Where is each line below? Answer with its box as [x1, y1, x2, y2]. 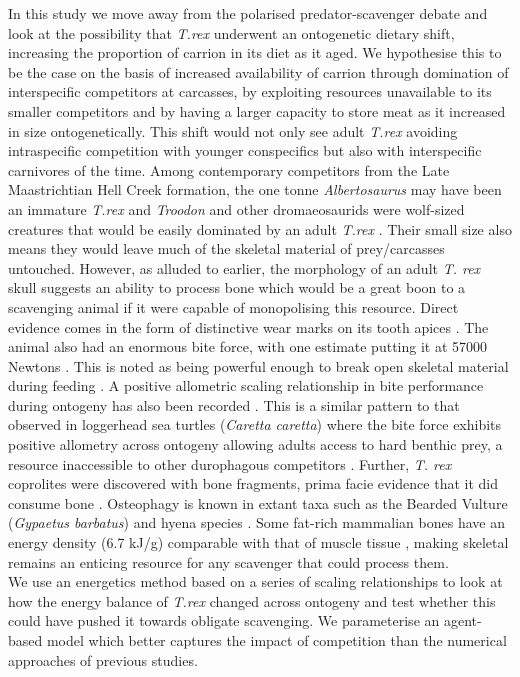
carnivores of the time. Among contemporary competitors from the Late [8, 159, 450, 180]
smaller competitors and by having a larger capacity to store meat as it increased [8, 100, 506, 121]
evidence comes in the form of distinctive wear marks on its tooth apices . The [8, 316, 489, 337]
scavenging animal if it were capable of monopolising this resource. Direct [8, 296, 459, 317]
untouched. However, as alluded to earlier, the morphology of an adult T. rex [8, 257, 481, 278]
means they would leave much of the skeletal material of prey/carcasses [8, 238, 445, 259]
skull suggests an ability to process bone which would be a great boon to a [8, 277, 466, 298]
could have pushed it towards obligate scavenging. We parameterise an [8, 610, 440, 631]
